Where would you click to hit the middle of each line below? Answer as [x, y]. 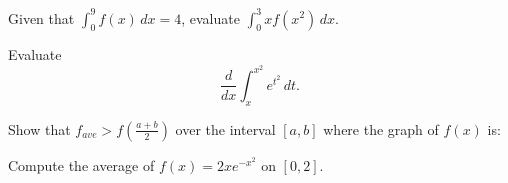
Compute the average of [81, 164]
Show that [39, 128]
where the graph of [381, 128]
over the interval [225, 128]
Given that [41, 17]
